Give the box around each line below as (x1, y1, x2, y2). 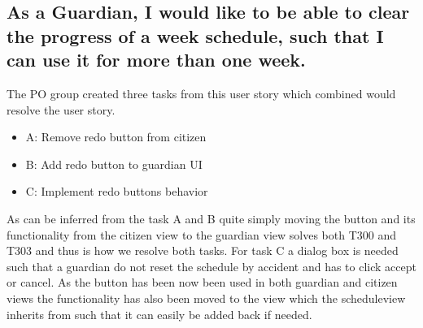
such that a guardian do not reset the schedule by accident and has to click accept (7, 257, 416, 274)
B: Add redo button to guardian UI (25, 155, 203, 172)
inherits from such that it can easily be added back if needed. (7, 305, 312, 322)
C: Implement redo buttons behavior (25, 183, 208, 200)
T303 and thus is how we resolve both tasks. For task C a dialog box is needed (7, 242, 399, 259)
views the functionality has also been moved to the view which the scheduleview (7, 289, 406, 306)
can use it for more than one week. (7, 47, 306, 72)
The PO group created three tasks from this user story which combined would (7, 84, 396, 101)
